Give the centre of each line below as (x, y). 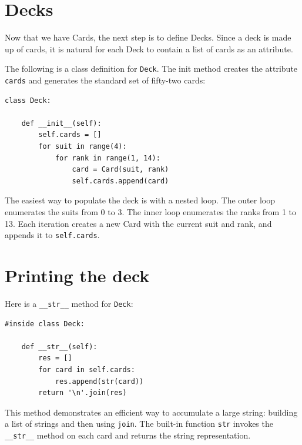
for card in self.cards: (87, 369)
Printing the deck (77, 275)
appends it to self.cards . (52, 235)
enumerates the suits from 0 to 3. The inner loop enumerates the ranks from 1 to (151, 211)
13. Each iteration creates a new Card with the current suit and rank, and (138, 223)
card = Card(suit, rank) (120, 170)
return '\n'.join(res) (83, 393)
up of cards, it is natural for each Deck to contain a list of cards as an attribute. (149, 48)
